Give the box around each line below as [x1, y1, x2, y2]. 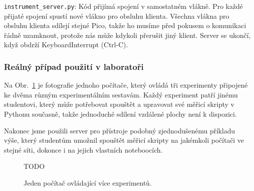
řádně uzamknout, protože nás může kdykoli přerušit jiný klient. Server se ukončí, [4, 30, 251, 40]
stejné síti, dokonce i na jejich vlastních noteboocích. [4, 144, 163, 155]
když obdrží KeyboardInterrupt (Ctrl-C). [4, 39, 128, 50]
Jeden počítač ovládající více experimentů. [24, 178, 152, 188]
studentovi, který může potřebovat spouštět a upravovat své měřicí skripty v [4, 99, 235, 109]
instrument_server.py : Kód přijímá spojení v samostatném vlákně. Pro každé [4, 1, 243, 11]
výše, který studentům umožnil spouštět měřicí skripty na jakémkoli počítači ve [4, 135, 244, 145]
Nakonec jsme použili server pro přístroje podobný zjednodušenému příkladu [4, 125, 235, 135]
